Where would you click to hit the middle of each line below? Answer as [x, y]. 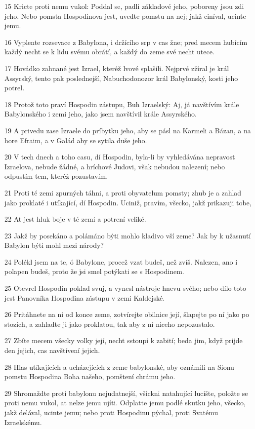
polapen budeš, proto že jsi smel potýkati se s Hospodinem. [94, 271]
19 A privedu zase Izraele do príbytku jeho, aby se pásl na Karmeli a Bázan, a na [128, 130]
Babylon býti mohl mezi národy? [54, 245]
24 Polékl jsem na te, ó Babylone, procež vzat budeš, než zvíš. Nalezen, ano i [121, 261]
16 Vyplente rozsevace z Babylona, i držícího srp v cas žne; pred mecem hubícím [126, 42]
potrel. [15, 88]
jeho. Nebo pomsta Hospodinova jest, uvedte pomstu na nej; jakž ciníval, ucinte [125, 16]
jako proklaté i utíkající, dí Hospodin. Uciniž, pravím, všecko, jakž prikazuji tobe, [128, 202]
